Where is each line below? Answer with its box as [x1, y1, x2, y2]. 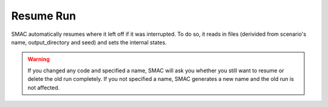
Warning [27, 55, 50, 63]
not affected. [27, 84, 60, 91]
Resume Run [11, 9, 76, 22]
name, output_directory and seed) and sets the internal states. [11, 38, 167, 46]
